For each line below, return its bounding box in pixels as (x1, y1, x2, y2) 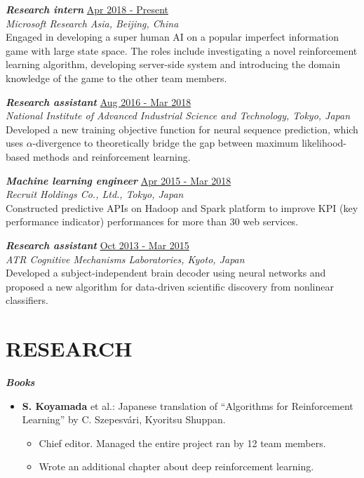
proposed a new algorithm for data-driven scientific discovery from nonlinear (6, 279, 334, 293)
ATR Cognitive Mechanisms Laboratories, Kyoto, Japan (6, 251, 245, 266)
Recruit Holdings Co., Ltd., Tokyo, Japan (6, 187, 184, 201)
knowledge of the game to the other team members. (6, 70, 227, 85)
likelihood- (302, 135, 346, 150)
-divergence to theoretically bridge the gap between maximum (32, 135, 299, 150)
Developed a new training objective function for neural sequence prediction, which (6, 121, 358, 136)
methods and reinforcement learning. (32, 149, 191, 164)
